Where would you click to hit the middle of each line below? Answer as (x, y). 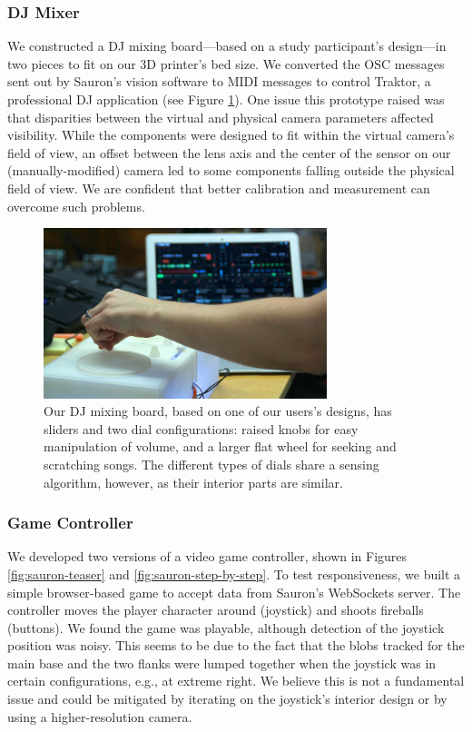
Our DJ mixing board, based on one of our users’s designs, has (218, 411)
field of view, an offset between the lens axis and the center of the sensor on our (229, 152)
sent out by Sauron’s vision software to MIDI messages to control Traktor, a (219, 81)
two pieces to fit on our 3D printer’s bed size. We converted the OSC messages (226, 63)
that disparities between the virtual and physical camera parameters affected (221, 117)
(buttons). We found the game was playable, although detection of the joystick (226, 627)
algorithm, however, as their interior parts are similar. (193, 482)
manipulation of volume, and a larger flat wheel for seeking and (220, 446)
